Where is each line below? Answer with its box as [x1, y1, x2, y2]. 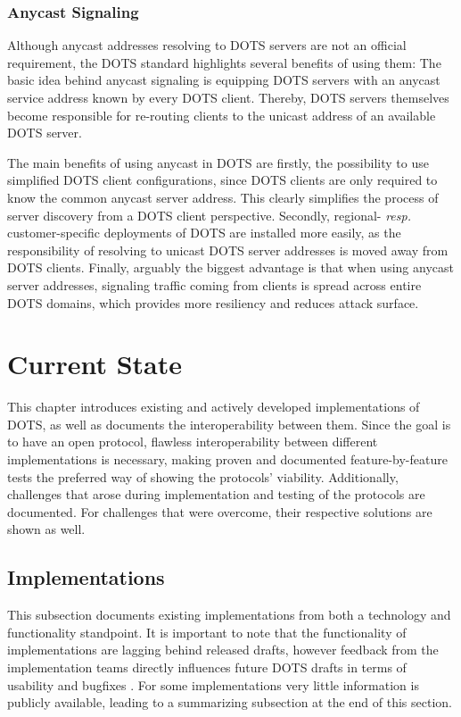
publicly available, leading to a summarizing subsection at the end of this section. [7, 693, 452, 712]
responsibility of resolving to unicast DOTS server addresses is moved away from [7, 240, 449, 259]
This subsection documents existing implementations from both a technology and [7, 605, 451, 624]
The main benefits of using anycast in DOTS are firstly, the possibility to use [7, 153, 429, 171]
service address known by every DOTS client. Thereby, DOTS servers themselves [7, 88, 449, 106]
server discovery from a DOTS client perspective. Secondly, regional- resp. [7, 205, 411, 224]
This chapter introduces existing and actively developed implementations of [7, 397, 420, 416]
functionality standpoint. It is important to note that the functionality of [7, 622, 407, 641]
